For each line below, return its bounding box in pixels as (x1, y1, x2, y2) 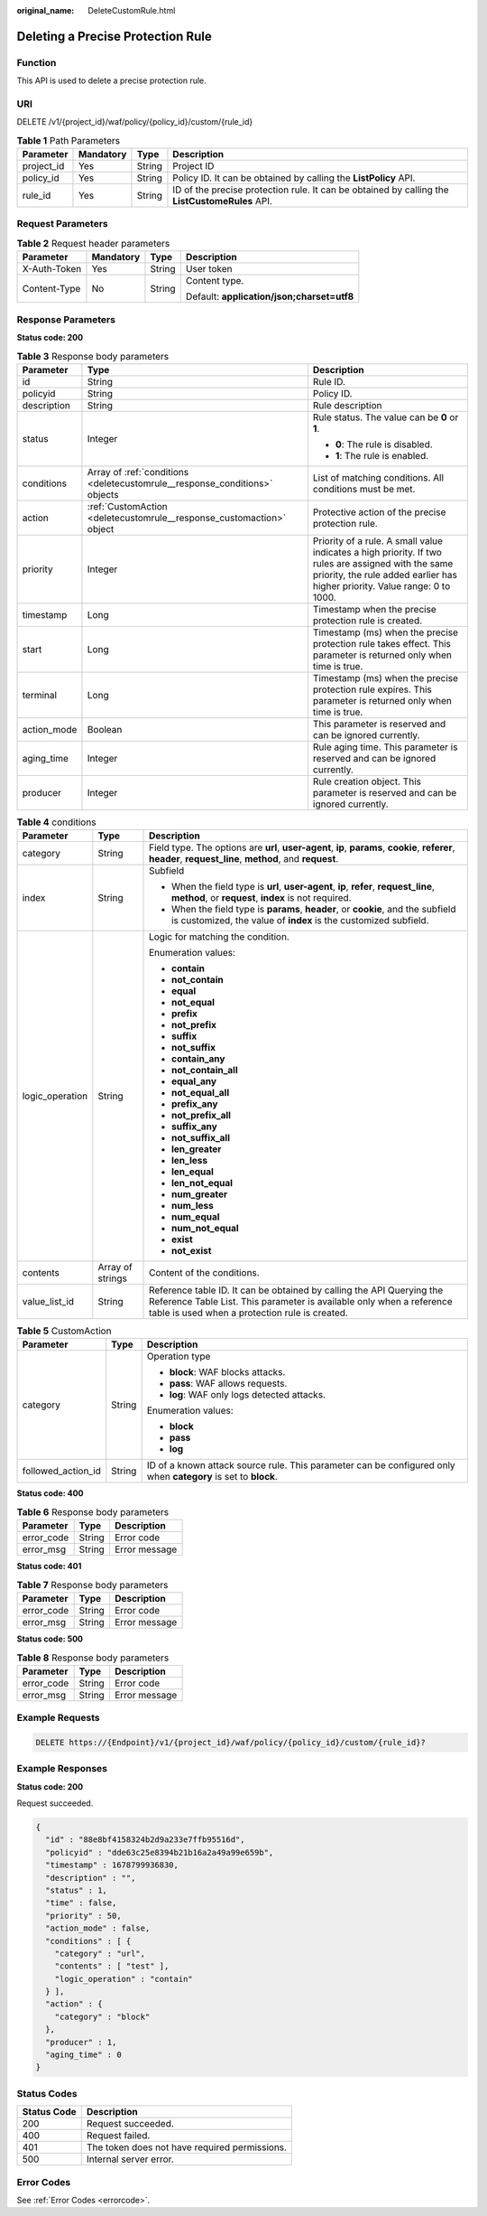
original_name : (16, 5, 75, 15)
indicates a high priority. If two (312, 546, 442, 558)
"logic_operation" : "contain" (54, 1974, 193, 1984)
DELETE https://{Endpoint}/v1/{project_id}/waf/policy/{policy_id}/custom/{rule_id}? (35, 1737, 426, 1747)
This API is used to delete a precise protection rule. (16, 75, 207, 86)
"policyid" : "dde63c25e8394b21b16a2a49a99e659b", (45, 1847, 274, 1857)
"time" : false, (45, 1898, 117, 1908)
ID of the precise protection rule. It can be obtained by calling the (172, 183, 449, 196)
